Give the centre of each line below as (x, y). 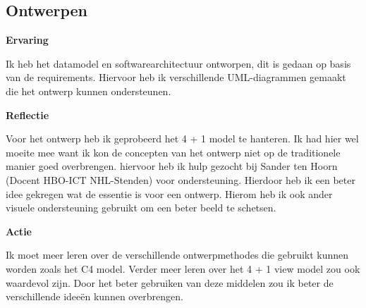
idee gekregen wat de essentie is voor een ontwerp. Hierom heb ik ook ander (169, 193)
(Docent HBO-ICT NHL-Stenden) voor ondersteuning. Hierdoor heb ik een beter (181, 179)
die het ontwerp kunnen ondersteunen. (89, 91)
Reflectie (28, 115)
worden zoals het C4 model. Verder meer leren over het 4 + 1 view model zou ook (183, 268)
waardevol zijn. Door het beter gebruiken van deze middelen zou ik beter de (170, 282)
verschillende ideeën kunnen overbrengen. (94, 296)
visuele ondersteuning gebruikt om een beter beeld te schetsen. (141, 208)
